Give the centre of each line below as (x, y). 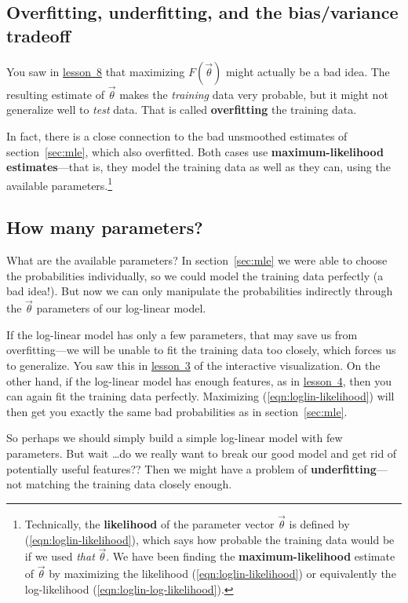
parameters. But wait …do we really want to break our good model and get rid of (202, 453)
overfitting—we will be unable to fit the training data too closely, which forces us (201, 350)
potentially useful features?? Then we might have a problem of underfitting (191, 468)
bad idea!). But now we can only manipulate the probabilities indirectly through (200, 291)
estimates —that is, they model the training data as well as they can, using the (199, 167)
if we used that (60, 556)
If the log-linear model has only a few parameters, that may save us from (182, 334)
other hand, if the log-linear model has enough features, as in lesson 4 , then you (199, 380)
